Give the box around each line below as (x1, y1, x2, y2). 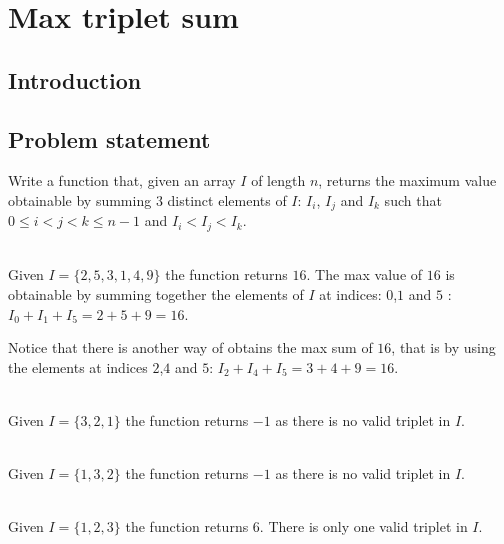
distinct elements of (167, 189, 287, 210)
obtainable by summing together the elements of (8, 284, 304, 305)
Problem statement (8, 123, 211, 154)
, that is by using (391, 337, 496, 358)
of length (251, 170, 306, 191)
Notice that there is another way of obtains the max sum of (8, 337, 373, 358)
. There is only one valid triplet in (259, 516, 468, 537)
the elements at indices (8, 356, 148, 377)
